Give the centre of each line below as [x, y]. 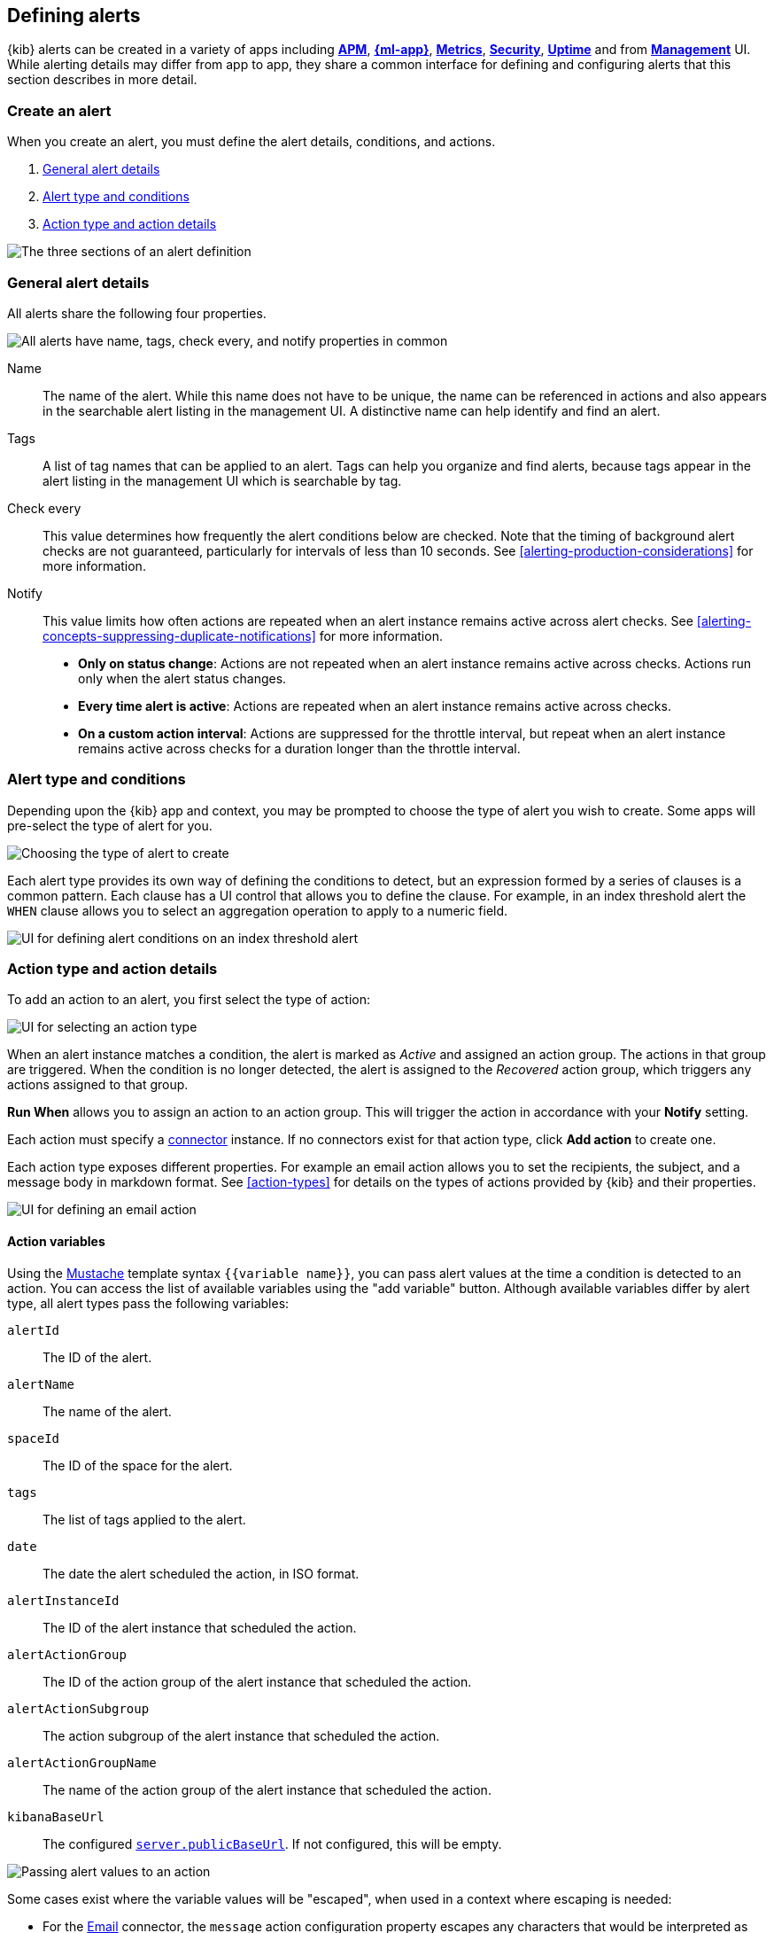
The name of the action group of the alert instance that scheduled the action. [267, 1789]
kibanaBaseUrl [56, 1816]
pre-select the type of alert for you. [110, 825]
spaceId [34, 1438]
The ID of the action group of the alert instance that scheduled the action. [257, 1681]
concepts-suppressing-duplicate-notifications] [179, 635]
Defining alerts [74, 16]
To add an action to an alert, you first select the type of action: [189, 1000]
